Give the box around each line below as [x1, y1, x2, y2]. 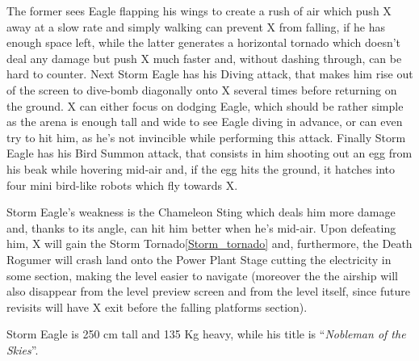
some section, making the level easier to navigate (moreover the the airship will [6, 267, 398, 283]
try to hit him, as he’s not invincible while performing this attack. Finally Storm [6, 128, 406, 145]
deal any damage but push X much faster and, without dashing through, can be [6, 49, 402, 66]
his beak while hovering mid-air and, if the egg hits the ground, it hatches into [6, 160, 396, 177]
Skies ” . [6, 341, 39, 358]
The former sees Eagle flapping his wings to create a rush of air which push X [6, 2, 392, 19]
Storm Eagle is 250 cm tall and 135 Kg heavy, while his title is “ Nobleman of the [6, 325, 406, 342]
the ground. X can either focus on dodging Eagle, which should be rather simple [6, 97, 404, 114]
